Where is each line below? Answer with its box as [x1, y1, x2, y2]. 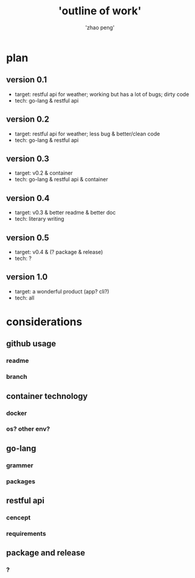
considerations [6, 315, 83, 329]
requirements [6, 529, 46, 537]
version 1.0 [6, 272, 48, 282]
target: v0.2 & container [14, 169, 73, 177]
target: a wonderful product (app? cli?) [14, 288, 109, 295]
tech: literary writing [14, 215, 64, 222]
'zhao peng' [85, 24, 115, 31]
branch [6, 373, 28, 381]
